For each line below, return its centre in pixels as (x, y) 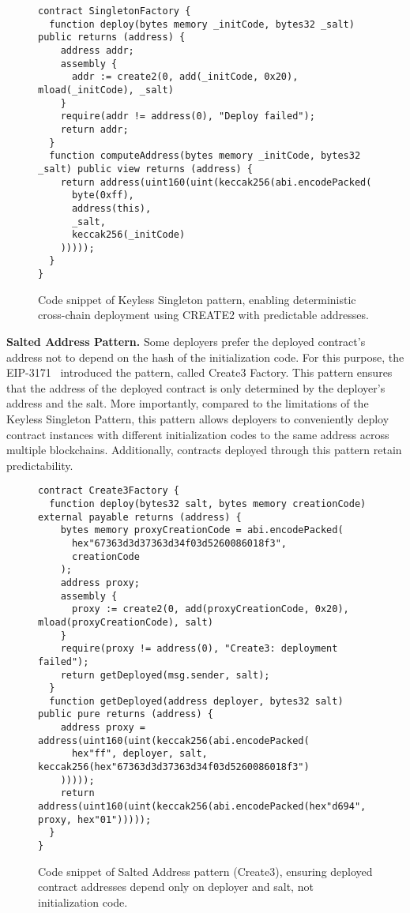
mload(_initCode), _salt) (106, 90)
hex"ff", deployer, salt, (139, 754)
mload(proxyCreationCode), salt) (126, 622)
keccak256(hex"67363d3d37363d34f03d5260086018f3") (174, 767)
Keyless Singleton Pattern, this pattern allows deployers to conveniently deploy (198, 418)
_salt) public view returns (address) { (146, 169)
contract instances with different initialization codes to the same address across (198, 434)
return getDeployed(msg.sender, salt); (165, 675)
